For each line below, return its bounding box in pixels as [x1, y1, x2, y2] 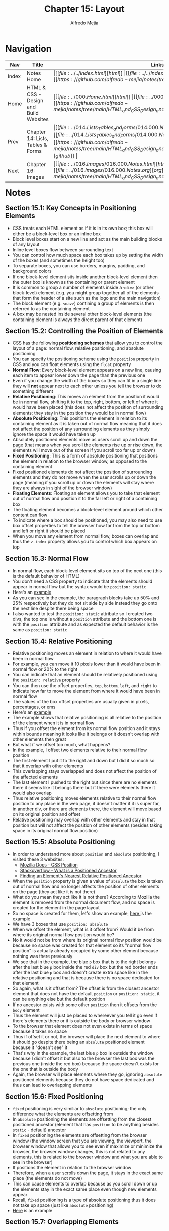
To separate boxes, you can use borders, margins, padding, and [12, 262, 145, 268]
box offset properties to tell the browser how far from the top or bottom [12, 523, 160, 529]
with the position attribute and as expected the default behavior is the [12, 621, 158, 627]
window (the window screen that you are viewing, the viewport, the [12, 1138, 152, 1144]
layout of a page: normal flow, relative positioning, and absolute [12, 345, 144, 351]
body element [12, 1007, 40, 1013]
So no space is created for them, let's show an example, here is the [12, 910, 152, 916]
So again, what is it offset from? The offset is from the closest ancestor [12, 985, 160, 991]
